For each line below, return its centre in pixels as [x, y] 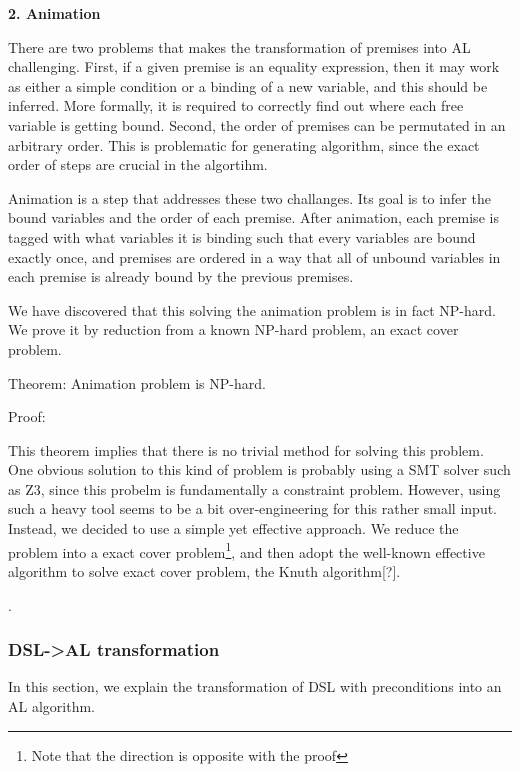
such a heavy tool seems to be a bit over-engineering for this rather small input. [253, 508]
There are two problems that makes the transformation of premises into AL [239, 46]
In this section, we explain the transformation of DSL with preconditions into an [255, 686]
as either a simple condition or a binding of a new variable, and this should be [248, 85]
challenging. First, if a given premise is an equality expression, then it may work [254, 66]
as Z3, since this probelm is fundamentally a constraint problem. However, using [254, 488]
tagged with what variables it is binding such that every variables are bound [242, 236]
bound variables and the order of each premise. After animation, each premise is [253, 217]
